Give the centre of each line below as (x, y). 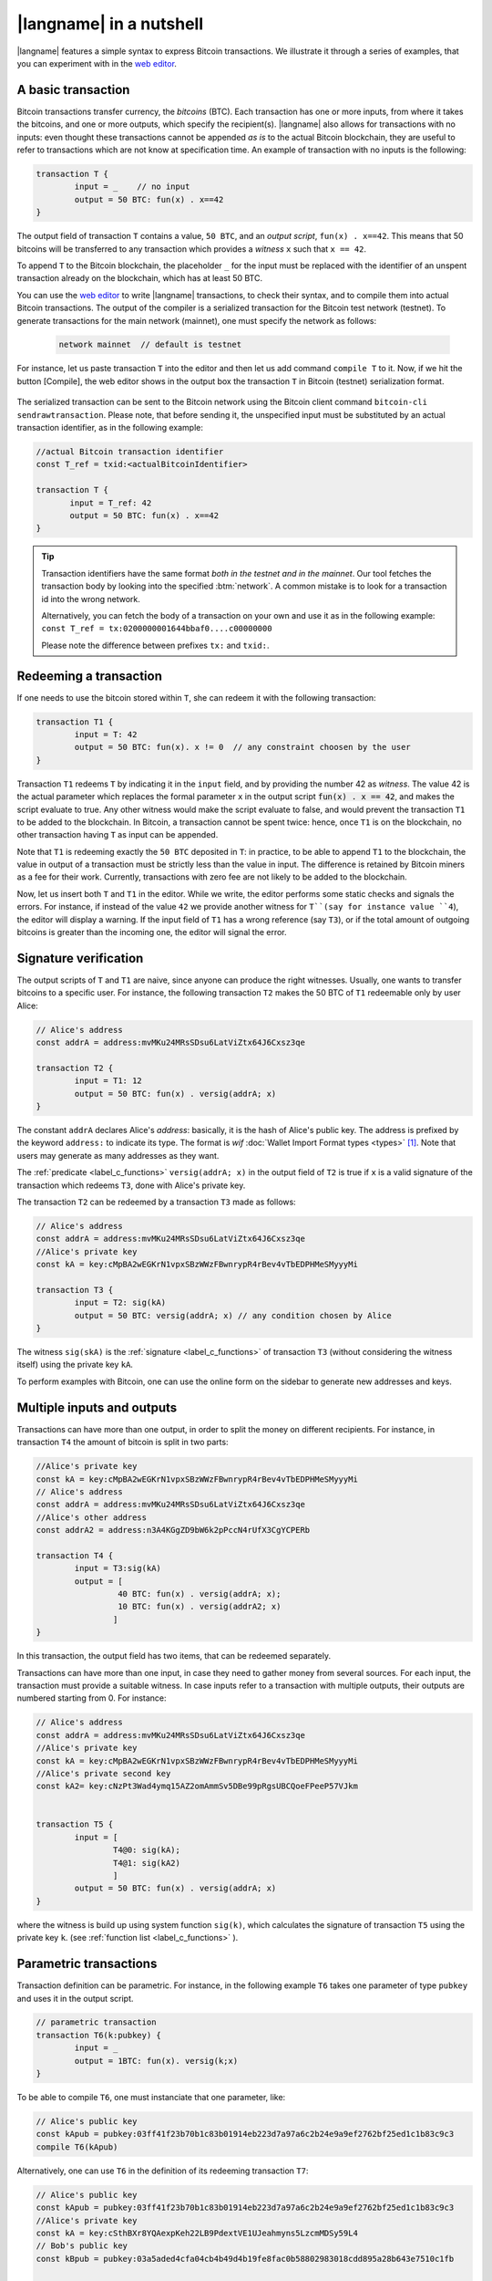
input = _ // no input (132, 187)
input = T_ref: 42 (111, 503)
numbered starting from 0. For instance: (92, 1698)
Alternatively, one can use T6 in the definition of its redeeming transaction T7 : (163, 2171)
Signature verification (80, 958)
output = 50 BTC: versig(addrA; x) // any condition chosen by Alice (233, 1315)
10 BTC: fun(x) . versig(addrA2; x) (199, 1607)
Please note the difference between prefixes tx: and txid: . (155, 645)
